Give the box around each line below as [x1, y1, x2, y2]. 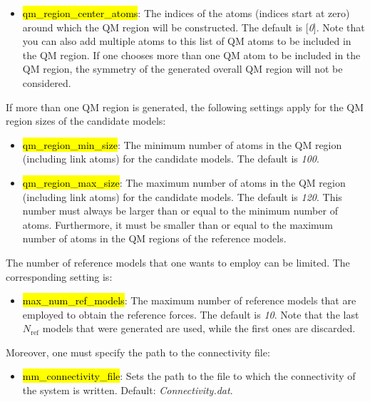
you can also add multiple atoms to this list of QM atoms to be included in [22, 33, 351, 48]
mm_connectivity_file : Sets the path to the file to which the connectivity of [22, 368, 356, 383]
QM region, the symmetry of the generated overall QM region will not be [22, 61, 343, 76]
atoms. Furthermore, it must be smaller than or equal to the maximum [22, 217, 333, 232]
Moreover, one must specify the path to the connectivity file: [6, 344, 270, 359]
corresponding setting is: [6, 269, 113, 284]
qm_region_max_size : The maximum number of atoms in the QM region [22, 175, 346, 190]
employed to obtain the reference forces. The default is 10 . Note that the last [22, 306, 359, 321]
